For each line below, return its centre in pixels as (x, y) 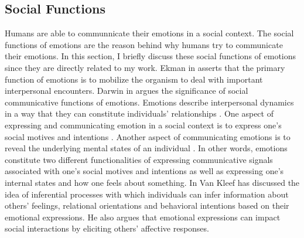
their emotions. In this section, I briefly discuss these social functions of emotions (151, 56)
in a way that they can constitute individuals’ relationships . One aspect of (139, 113)
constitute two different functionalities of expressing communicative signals (139, 159)
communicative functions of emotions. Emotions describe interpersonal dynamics (149, 102)
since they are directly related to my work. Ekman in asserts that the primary (145, 67)
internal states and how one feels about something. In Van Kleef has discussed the (152, 182)
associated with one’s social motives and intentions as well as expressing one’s (144, 171)
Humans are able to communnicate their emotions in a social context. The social (149, 33)
